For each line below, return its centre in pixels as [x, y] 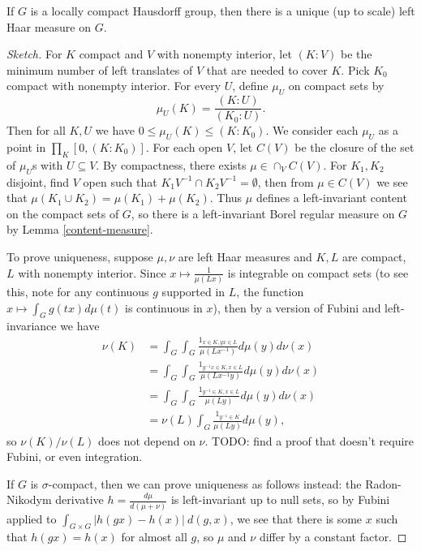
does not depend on [147, 440]
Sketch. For [34, 54]
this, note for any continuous [78, 291]
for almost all [154, 537]
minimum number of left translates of [100, 69]
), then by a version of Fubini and [297, 307]
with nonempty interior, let [224, 54]
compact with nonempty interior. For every [114, 86]
